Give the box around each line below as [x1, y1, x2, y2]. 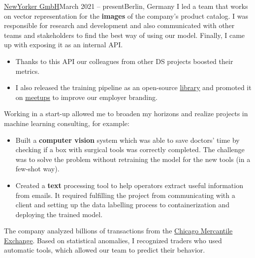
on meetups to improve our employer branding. [15, 92, 158, 102]
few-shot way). [15, 163, 60, 174]
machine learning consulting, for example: [4, 118, 129, 128]
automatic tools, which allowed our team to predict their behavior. [4, 245, 205, 255]
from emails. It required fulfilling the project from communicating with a [15, 190, 235, 200]
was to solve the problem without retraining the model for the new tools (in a [15, 154, 251, 164]
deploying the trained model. [15, 209, 103, 219]
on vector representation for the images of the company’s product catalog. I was [4, 10, 248, 21]
